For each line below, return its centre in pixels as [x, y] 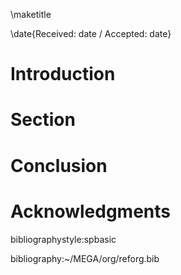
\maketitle [31, 14]
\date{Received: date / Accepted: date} [91, 33]
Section [43, 120]
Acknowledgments [91, 211]
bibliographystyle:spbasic [63, 239]
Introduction [63, 74]
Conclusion [59, 165]
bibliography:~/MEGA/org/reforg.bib [85, 258]
